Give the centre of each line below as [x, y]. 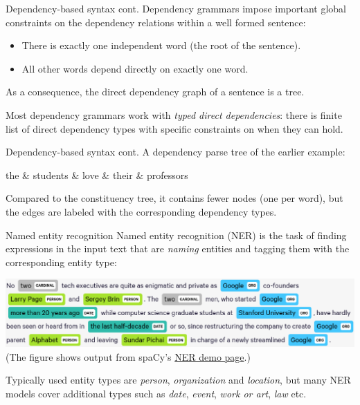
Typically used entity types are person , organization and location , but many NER [178, 380]
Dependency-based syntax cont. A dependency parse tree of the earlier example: [175, 152]
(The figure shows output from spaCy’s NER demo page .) [128, 356]
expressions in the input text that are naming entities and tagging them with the [178, 248]
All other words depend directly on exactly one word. [135, 68]
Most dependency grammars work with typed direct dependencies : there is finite [174, 114]
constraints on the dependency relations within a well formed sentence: [156, 22]
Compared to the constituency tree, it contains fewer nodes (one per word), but [174, 198]
